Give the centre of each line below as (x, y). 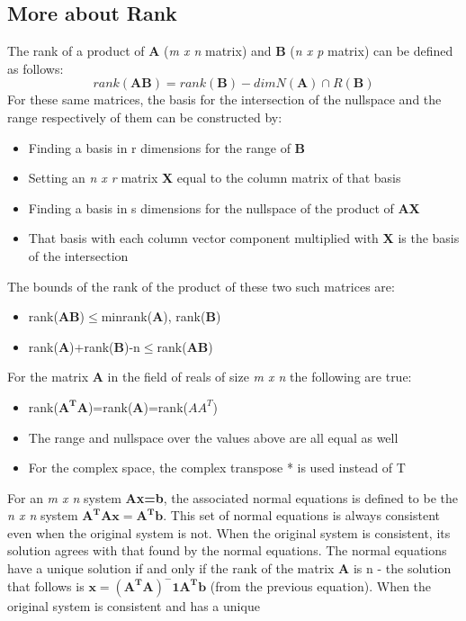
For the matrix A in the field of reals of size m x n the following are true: (210, 377)
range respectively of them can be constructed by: (145, 117)
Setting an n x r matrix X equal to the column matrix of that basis (215, 178)
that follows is (46, 585)
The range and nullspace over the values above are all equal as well (213, 437)
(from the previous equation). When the (321, 585)
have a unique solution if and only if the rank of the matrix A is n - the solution (229, 568)
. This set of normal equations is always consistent (301, 515)
